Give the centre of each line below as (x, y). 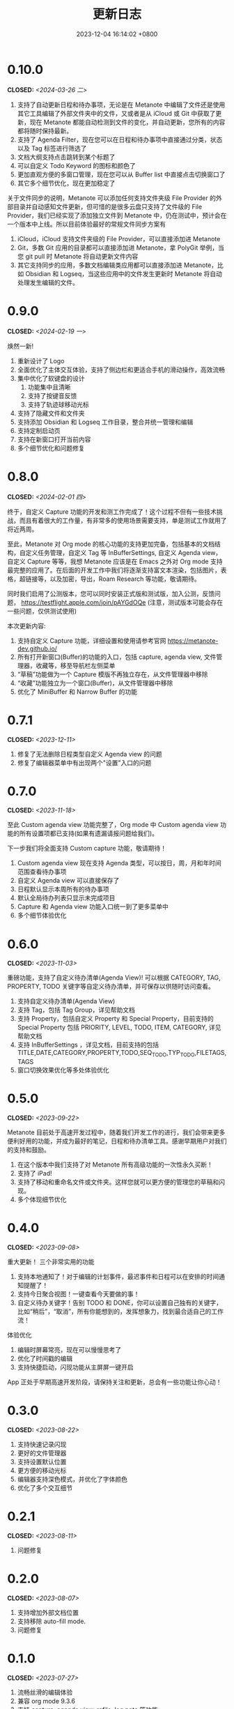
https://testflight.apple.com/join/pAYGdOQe (83, 602)
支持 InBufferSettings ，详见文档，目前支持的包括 (88, 1045)
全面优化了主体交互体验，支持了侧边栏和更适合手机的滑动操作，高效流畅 (121, 370)
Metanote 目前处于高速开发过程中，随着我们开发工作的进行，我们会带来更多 (116, 1132)
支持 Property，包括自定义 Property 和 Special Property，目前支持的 (115, 1019)
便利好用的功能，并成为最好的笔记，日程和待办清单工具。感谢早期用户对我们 (117, 1141)
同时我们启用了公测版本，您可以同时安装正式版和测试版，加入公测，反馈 (111, 593)
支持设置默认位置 (42, 1461)
